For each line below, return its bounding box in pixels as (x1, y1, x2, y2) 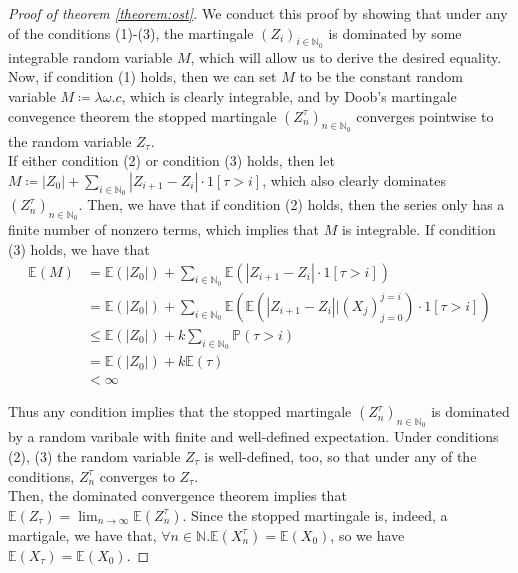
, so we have (330, 524, 405, 545)
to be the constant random (299, 66, 463, 87)
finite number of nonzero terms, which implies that (8, 219, 319, 240)
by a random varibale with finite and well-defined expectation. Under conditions (8, 426, 499, 447)
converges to (99, 465, 175, 486)
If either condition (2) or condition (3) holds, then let (8, 150, 335, 171)
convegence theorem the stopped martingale (8, 105, 277, 126)
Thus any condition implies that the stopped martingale (8, 401, 352, 422)
